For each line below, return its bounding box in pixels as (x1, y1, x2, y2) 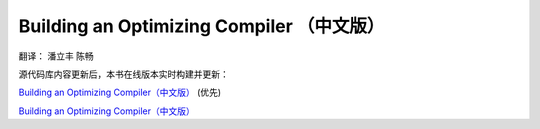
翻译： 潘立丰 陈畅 (18, 50, 94, 62)
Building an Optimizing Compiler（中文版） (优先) (18, 86, 222, 99)
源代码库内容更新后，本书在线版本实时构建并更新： (18, 68, 229, 80)
